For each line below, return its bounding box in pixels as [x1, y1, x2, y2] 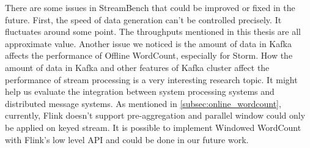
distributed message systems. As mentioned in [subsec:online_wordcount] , [5, 97, 281, 109]
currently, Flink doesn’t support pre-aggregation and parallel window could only [5, 109, 306, 122]
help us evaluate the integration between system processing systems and [5, 85, 275, 98]
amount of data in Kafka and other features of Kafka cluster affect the [5, 61, 270, 73]
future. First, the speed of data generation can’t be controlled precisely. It [5, 13, 282, 26]
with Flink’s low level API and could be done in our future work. [5, 133, 249, 146]
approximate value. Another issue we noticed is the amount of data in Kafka [5, 37, 292, 50]
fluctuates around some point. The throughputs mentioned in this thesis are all [5, 25, 301, 38]
